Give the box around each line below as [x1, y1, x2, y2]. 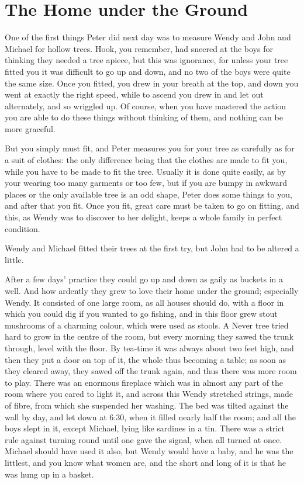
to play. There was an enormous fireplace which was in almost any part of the [5, 376, 284, 388]
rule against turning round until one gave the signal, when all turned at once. [5, 433, 282, 445]
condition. [5, 222, 40, 234]
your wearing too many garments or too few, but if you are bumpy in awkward [5, 177, 287, 189]
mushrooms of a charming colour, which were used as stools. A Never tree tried [5, 319, 289, 331]
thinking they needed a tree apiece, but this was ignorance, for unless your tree [5, 54, 288, 66]
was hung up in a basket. [5, 468, 94, 480]
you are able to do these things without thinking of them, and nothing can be [5, 111, 283, 123]
